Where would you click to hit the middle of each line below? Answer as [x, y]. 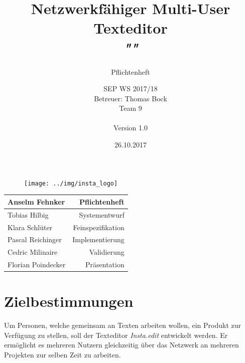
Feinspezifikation [99, 227]
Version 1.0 [131, 128]
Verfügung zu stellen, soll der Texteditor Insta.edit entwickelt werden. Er [116, 335]
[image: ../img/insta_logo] [71, 183]
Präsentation [105, 264]
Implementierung [98, 239]
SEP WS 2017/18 [131, 88]
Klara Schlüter [30, 227]
